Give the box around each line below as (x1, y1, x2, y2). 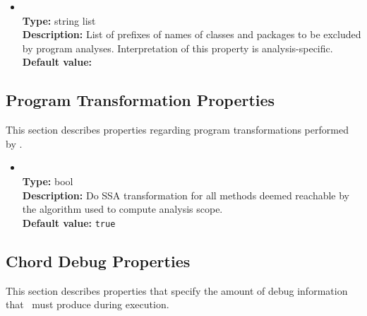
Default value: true (22, 215, 116, 230)
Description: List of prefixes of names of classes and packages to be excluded (22, 27, 361, 42)
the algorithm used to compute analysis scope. (22, 201, 223, 216)
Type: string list (22, 13, 96, 28)
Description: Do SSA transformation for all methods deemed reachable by (22, 187, 350, 202)
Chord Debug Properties (6, 250, 191, 271)
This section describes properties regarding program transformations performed (6, 122, 349, 137)
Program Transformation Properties (6, 89, 275, 111)
